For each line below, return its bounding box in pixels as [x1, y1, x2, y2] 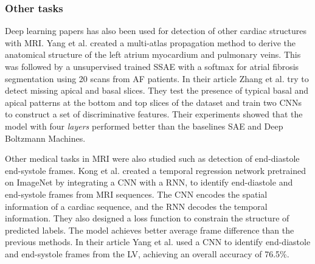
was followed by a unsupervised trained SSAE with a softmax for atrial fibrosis [5, 60, 299, 72]
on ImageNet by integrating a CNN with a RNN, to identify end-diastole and [5, 176, 293, 189]
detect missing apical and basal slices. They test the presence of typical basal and [5, 84, 309, 97]
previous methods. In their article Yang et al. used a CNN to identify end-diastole [5, 235, 311, 248]
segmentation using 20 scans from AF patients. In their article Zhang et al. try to [5, 72, 309, 85]
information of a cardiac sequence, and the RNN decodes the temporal [5, 200, 268, 212]
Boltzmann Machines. [5, 131, 86, 144]
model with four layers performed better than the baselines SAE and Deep [5, 119, 283, 132]
